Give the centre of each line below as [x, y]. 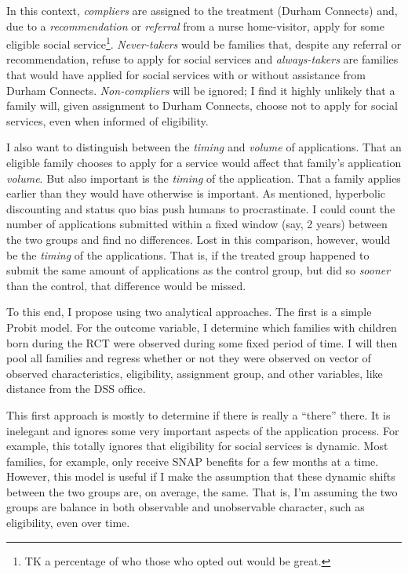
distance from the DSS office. [76, 389]
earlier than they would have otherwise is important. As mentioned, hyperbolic [196, 193]
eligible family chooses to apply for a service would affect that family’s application [204, 162]
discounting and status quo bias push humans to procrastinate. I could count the [201, 208]
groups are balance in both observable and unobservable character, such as [186, 507]
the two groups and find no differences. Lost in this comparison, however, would [199, 239]
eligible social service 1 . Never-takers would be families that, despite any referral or [204, 43]
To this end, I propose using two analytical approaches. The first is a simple [189, 312]
